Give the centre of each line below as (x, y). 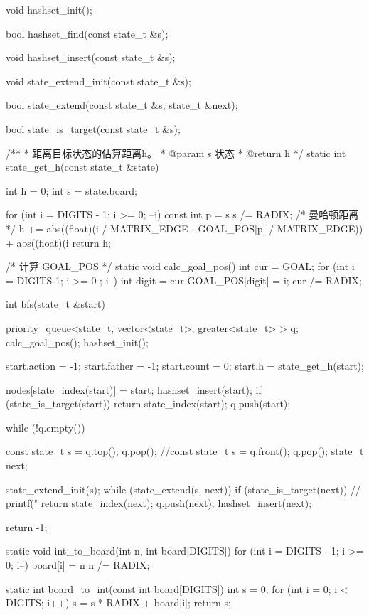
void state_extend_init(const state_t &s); (98, 81)
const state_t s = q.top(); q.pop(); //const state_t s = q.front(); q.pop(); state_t (185, 451)
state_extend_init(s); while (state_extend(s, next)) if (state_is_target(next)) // (183, 489)
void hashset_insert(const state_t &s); (91, 57)
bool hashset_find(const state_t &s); (87, 33)
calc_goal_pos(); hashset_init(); (77, 342)
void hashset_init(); (49, 9)
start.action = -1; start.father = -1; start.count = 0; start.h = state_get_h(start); (185, 366)
